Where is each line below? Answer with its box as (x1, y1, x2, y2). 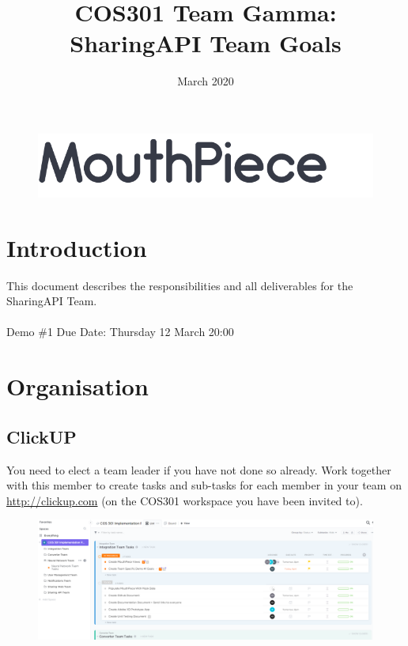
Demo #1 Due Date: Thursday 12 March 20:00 (6, 323, 234, 340)
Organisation (6, 370, 149, 402)
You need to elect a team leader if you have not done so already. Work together (6, 461, 391, 478)
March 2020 (177, 73, 234, 89)
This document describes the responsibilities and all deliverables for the (6, 277, 353, 293)
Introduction (6, 231, 147, 263)
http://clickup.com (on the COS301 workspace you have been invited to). (6, 492, 363, 508)
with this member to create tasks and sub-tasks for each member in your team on (6, 477, 402, 493)
